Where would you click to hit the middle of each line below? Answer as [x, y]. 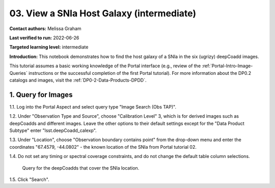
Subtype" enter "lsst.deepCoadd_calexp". [53, 130]
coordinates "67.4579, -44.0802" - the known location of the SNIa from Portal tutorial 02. [103, 147]
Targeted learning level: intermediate [49, 47]
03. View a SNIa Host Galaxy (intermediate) [103, 13]
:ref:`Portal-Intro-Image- [227, 66]
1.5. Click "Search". [29, 179]
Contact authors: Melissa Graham [45, 29]
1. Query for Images [41, 95]
